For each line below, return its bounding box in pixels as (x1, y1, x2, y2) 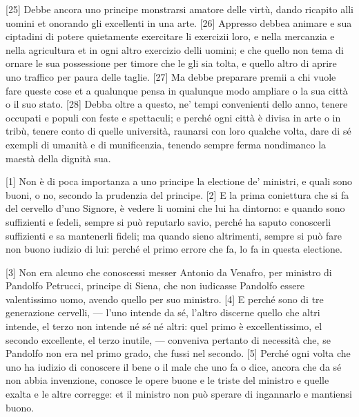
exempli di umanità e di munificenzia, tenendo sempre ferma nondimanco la (6, 137, 327, 151)
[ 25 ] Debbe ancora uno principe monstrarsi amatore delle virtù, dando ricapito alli (6, 2, 353, 16)
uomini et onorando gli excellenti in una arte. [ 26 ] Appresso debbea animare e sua (6, 15, 352, 30)
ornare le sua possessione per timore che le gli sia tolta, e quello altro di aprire (6, 56, 337, 70)
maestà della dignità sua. (6, 151, 111, 165)
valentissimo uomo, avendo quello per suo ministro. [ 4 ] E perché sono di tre (6, 291, 324, 306)
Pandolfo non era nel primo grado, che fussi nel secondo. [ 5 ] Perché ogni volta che (6, 346, 351, 360)
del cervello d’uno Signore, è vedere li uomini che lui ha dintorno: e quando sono (6, 201, 345, 215)
